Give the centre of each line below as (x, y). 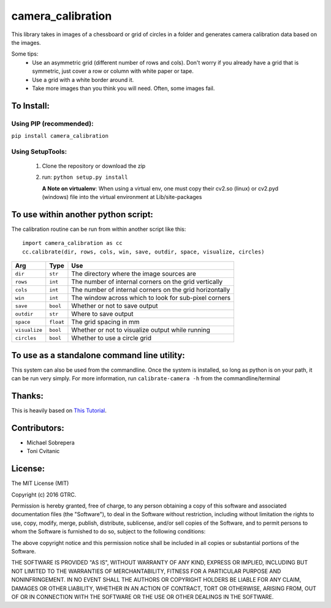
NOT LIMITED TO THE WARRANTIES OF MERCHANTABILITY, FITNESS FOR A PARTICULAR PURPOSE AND (146, 571)
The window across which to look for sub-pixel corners (151, 298)
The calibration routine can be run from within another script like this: (99, 229)
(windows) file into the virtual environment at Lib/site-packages (122, 197)
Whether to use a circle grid (112, 338)
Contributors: (38, 428)
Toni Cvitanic (43, 451)
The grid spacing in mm (106, 322)
